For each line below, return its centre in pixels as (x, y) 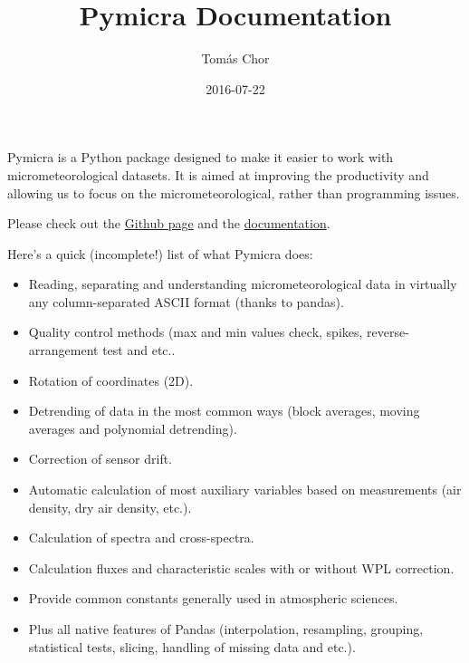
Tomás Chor (235, 58)
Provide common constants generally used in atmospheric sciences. (213, 598)
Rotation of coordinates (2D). (111, 380)
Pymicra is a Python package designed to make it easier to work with (201, 157)
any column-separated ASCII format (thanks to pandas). (186, 301)
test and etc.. (139, 350)
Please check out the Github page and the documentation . (169, 223)
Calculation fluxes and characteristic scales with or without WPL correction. (241, 567)
